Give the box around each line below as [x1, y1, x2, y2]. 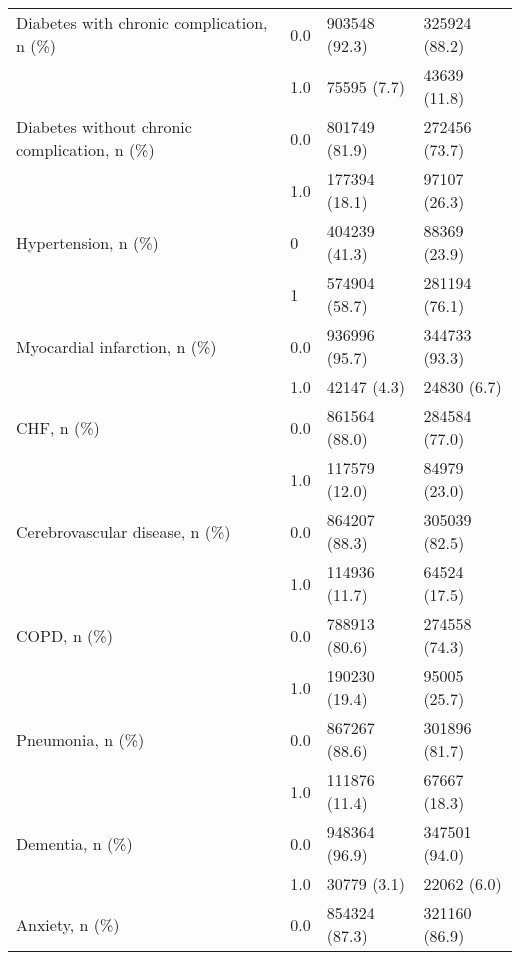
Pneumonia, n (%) [16, 727, 145, 751]
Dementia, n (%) [16, 831, 133, 855]
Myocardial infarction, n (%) [16, 334, 217, 358]
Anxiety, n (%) [16, 912, 120, 936]
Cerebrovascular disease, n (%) [16, 519, 231, 543]
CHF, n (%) [16, 415, 100, 439]
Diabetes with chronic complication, [16, 11, 268, 34]
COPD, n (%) [16, 623, 113, 647]
